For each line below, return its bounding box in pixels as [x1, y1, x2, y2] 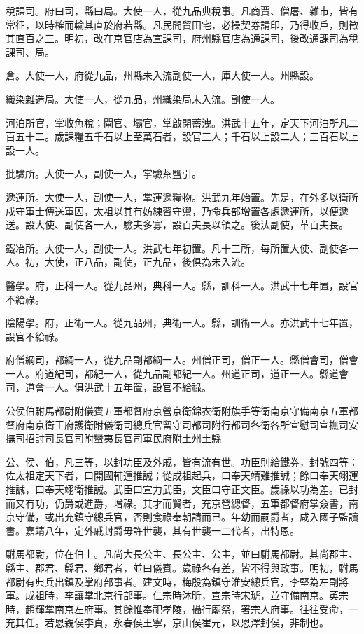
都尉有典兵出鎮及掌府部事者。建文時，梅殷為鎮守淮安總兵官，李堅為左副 [6, 574, 339, 588]
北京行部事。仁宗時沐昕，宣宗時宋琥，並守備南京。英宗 [93, 588, 349, 602]
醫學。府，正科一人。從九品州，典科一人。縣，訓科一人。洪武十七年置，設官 [6, 277, 358, 292]
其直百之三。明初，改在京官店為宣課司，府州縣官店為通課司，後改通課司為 [6, 31, 349, 46]
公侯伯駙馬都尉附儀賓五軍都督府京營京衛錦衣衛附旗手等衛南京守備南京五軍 [6, 404, 349, 418]
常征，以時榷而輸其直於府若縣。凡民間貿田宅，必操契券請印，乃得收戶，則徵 [6, 17, 358, 32]
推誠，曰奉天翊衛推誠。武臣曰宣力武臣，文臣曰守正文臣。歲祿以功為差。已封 [6, 482, 358, 497]
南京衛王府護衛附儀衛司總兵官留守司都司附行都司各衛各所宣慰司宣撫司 [24, 417, 349, 432]
